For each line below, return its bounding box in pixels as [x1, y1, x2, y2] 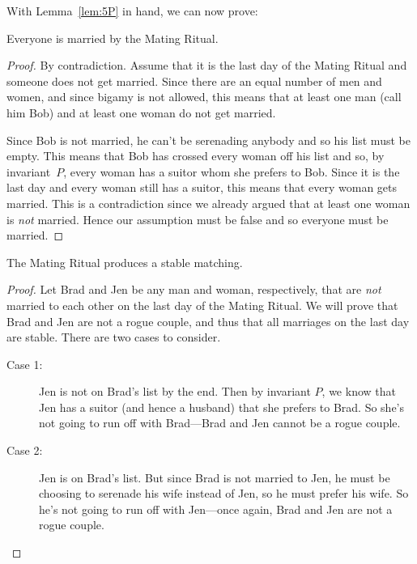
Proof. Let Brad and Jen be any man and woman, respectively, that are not [6, 281, 381, 298]
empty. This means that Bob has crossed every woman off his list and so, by [6, 147, 385, 164]
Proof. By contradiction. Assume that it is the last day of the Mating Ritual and [6, 57, 407, 74]
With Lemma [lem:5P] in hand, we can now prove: [6, 2, 258, 19]
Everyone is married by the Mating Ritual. [6, 29, 219, 46]
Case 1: [6, 355, 43, 372]
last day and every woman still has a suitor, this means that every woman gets [6, 179, 398, 196]
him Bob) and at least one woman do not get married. [6, 104, 276, 121]
